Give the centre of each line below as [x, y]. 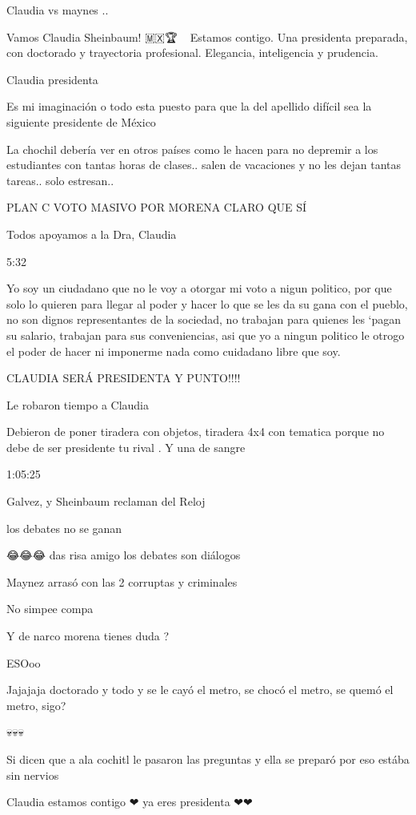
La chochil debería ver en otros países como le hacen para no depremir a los [192, 149]
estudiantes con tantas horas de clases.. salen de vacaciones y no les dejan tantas [204, 165]
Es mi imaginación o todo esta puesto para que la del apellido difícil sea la [189, 106]
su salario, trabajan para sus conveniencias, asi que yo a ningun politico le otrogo [206, 335]
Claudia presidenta [52, 79]
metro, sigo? [36, 705]
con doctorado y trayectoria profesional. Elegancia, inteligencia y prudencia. [192, 52]
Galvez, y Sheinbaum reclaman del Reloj [106, 501]
